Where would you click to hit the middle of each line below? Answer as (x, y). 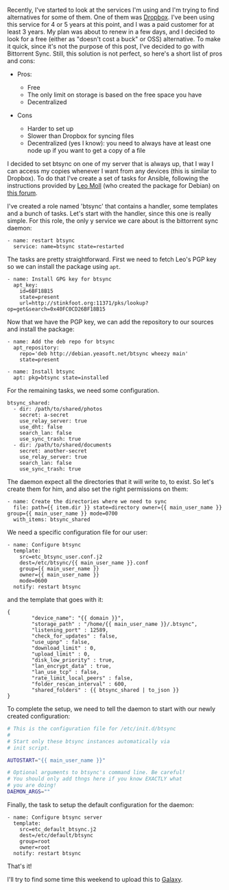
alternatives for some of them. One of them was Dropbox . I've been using (111, 17)
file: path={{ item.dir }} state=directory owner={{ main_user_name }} (118, 507)
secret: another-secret (53, 451)
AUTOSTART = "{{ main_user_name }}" (57, 760)
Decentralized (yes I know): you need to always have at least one (119, 143)
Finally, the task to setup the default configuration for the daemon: (100, 804)
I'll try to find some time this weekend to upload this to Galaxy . (95, 879)
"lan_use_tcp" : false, (65, 672)
